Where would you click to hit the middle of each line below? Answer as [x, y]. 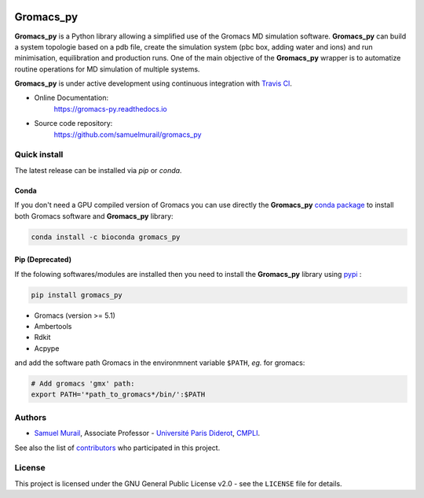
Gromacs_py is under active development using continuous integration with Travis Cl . [153, 83]
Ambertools [53, 326]
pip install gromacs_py [77, 295]
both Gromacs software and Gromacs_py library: [94, 216]
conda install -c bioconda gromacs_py [106, 237]
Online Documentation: [71, 98]
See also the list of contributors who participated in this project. [117, 448]
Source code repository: [73, 124]
